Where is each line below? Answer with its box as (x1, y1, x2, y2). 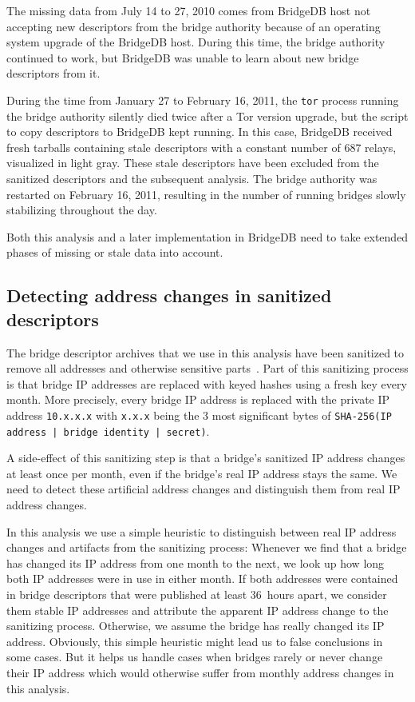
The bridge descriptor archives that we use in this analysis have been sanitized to (6, 344, 405, 361)
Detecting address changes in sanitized (6, 283, 332, 308)
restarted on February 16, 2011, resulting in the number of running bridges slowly (6, 185, 406, 202)
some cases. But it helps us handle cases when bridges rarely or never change (6, 648, 383, 665)
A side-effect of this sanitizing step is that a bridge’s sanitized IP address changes (6, 449, 405, 466)
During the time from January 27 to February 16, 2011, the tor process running (6, 91, 399, 108)
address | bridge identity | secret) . (6, 422, 210, 439)
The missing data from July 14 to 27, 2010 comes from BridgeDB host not (6, 2, 371, 18)
